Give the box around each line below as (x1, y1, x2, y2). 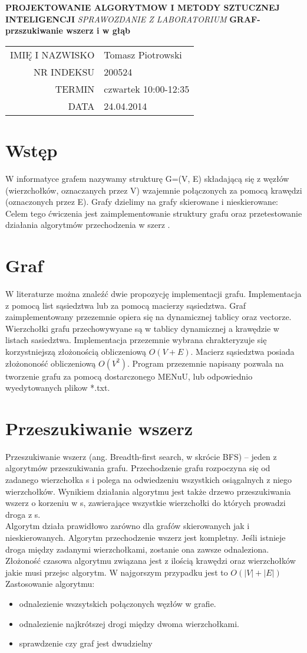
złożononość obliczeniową (5, 357, 96, 369)
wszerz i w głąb (66, 24, 131, 37)
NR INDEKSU (34, 64, 95, 79)
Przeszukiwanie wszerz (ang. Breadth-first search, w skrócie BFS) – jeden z (5, 450, 277, 462)
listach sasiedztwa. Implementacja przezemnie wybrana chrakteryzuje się (5, 334, 267, 346)
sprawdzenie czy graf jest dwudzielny (19, 637, 153, 649)
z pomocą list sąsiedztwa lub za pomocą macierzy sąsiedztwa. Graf (5, 299, 246, 311)
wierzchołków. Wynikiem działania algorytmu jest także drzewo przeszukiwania (5, 485, 291, 497)
